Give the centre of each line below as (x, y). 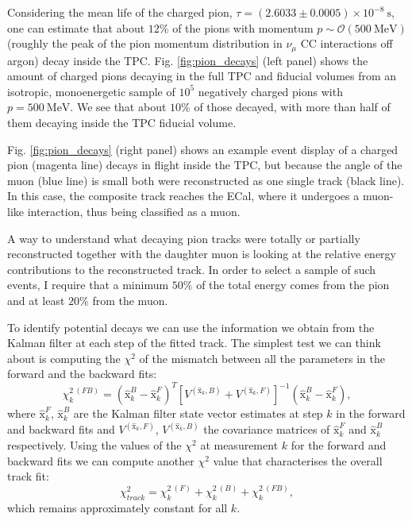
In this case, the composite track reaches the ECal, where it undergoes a (183, 196)
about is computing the (64, 358)
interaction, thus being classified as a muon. (134, 211)
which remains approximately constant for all (117, 508)
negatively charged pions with (270, 91)
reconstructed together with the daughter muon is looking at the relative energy (202, 254)
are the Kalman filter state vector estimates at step (198, 413)
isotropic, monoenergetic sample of (91, 91)
